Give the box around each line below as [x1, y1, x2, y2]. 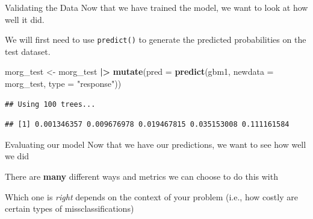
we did [5, 150, 29, 162]
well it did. [5, 13, 45, 25]
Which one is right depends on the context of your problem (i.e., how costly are [5, 190, 298, 203]
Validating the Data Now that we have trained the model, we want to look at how [5, 1, 308, 13]
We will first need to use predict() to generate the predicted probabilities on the [5, 33, 306, 46]
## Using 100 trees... [5, 100, 96, 109]
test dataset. [5, 45, 51, 57]
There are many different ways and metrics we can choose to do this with [5, 170, 278, 182]
